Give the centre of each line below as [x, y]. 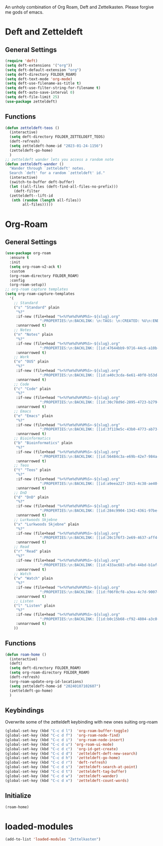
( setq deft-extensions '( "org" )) [39, 65]
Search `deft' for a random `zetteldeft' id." [57, 173]
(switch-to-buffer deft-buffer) [42, 182]
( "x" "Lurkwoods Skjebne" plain [46, 524]
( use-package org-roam [28, 253]
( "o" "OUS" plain [31, 362]
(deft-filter [27, 191]
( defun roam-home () [26, 655]
